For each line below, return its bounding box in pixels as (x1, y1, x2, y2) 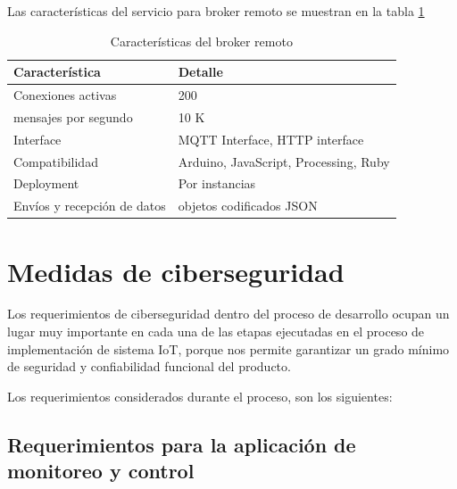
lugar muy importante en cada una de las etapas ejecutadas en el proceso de (7, 322, 425, 341)
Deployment (13, 174, 79, 193)
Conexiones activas (13, 86, 117, 104)
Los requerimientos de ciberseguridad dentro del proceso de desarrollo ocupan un (7, 304, 450, 323)
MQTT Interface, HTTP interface (178, 129, 364, 148)
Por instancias (178, 174, 256, 193)
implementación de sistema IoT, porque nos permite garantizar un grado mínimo (7, 339, 450, 358)
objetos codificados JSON (178, 196, 318, 215)
